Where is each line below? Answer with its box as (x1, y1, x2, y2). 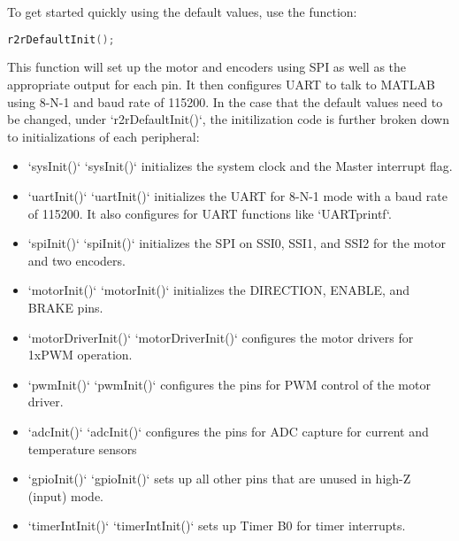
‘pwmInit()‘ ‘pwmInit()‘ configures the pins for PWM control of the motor (27, 375, 431, 393)
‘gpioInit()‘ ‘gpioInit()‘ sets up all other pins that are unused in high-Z (27, 469, 411, 488)
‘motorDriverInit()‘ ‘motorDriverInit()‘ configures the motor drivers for (27, 328, 414, 346)
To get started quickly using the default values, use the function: (7, 3, 357, 20)
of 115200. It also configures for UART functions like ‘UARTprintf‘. (27, 204, 392, 222)
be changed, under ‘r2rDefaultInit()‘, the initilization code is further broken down (7, 110, 449, 128)
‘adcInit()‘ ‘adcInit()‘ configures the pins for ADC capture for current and (27, 421, 429, 440)
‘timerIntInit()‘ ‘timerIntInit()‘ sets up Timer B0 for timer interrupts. (27, 516, 406, 535)
